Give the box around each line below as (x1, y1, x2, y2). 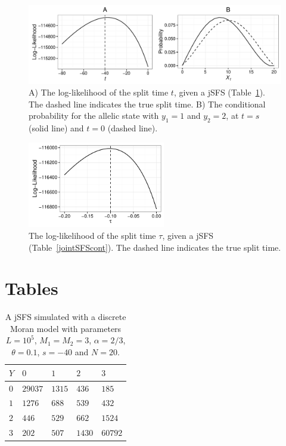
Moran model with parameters (10, 322, 122, 334)
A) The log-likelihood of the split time (29, 86, 169, 99)
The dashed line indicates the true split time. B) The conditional (29, 97, 266, 110)
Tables (5, 276, 58, 300)
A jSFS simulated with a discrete (5, 310, 126, 323)
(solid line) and (29, 122, 84, 134)
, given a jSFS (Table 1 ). (173, 86, 265, 99)
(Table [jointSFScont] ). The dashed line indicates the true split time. (29, 241, 281, 253)
